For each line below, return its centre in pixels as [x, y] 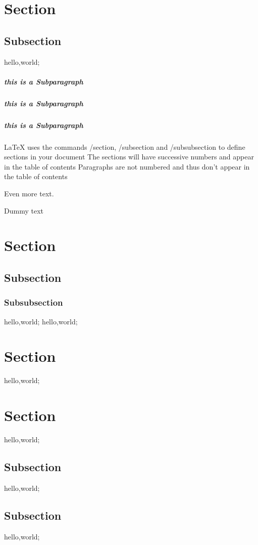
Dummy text [24, 210]
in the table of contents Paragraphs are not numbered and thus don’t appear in [127, 166]
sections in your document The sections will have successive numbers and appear [129, 157]
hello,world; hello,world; [41, 321]
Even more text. [29, 194]
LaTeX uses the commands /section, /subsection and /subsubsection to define [125, 146]
